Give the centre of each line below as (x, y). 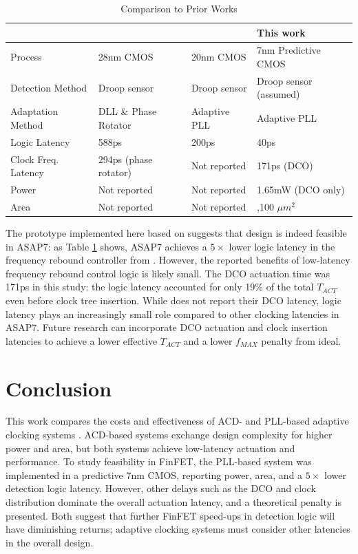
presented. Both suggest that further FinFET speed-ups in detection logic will (170, 515)
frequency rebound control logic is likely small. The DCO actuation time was (168, 273)
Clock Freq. (35, 159)
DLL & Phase (127, 111)
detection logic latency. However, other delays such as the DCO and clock (161, 488)
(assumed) (278, 94)
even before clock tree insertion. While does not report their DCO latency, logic (173, 300)
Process (26, 57)
